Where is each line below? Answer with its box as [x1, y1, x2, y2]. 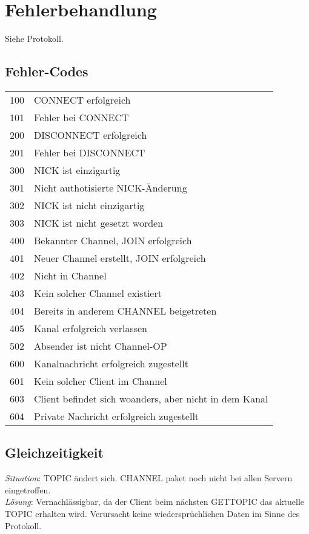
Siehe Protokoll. [5, 32, 64, 45]
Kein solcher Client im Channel [34, 373, 167, 388]
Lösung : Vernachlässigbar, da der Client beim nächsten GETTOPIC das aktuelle [5, 495, 305, 508]
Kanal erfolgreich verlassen [34, 321, 147, 335]
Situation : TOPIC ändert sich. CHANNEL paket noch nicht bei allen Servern [5, 472, 293, 484]
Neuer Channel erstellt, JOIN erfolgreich [34, 250, 206, 265]
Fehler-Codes [5, 62, 88, 81]
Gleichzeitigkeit [5, 443, 104, 462]
